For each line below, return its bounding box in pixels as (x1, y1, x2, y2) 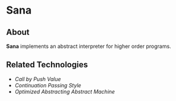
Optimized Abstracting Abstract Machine (14, 88, 116, 95)
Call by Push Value (14, 75, 61, 83)
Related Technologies (6, 60, 88, 70)
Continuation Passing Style (14, 82, 82, 89)
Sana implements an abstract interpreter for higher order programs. (6, 43, 171, 50)
